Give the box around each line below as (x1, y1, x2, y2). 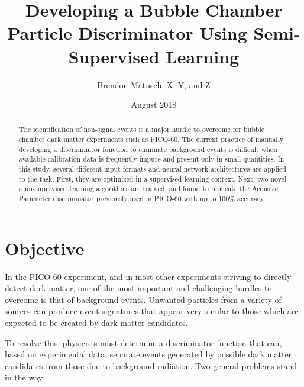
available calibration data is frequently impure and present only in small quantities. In (18, 154, 284, 164)
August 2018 (131, 98, 177, 111)
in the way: (5, 371, 46, 383)
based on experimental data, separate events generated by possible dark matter (5, 348, 292, 360)
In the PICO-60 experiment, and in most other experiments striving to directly (5, 270, 292, 282)
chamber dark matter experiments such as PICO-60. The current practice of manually (18, 134, 284, 144)
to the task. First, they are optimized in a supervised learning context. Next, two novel (18, 173, 287, 183)
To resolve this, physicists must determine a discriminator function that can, (5, 336, 282, 349)
